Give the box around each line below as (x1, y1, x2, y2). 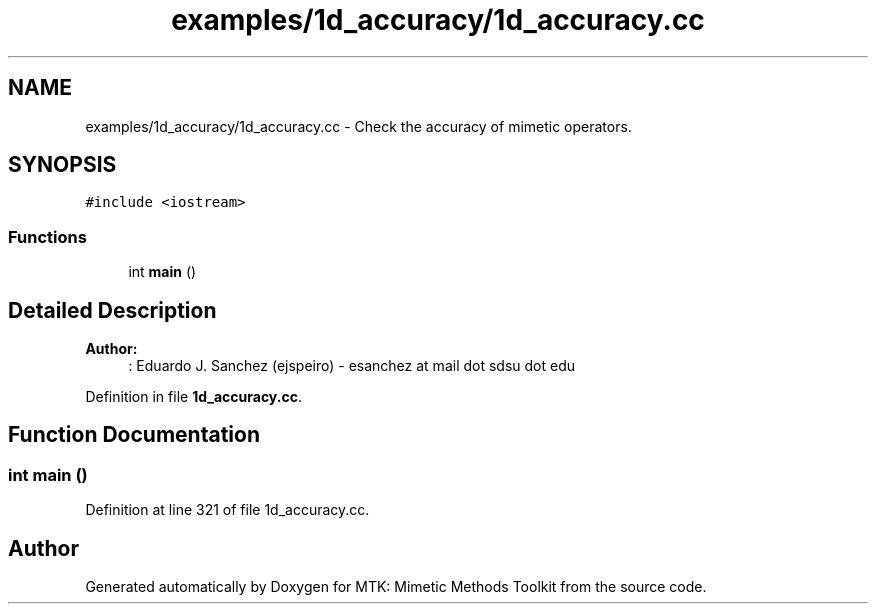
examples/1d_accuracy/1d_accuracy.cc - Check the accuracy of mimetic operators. (85, 117, 632, 135)
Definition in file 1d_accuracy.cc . (85, 388, 302, 406)
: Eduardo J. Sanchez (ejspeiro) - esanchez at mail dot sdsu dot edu (128, 357, 576, 375)
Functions (8, 226, 87, 247)
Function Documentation (8, 422, 260, 448)
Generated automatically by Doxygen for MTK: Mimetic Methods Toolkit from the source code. (85, 578, 707, 596)
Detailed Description (8, 297, 217, 323)
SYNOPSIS (8, 152, 117, 178)
